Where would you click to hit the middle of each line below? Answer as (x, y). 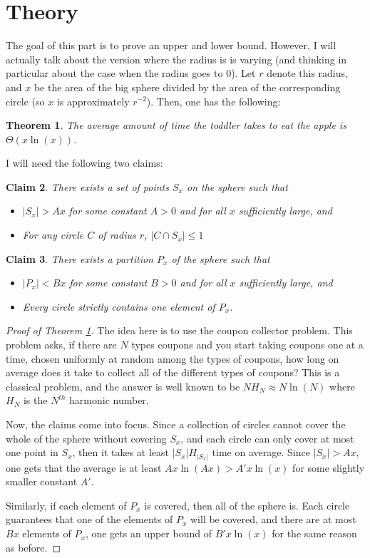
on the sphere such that (237, 186)
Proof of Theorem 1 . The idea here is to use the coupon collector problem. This (179, 330)
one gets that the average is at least (84, 467)
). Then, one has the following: (214, 101)
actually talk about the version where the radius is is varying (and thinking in (176, 59)
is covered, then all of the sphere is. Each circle (247, 505)
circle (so (25, 101)
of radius (117, 235)
